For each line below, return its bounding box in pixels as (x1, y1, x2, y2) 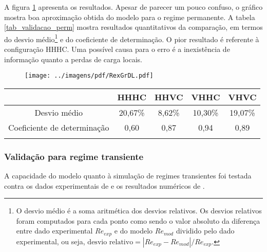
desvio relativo (87, 238, 133, 246)
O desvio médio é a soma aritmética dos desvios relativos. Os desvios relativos (16, 205, 262, 216)
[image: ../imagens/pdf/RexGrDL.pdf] (25, 72, 154, 80)
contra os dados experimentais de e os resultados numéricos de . (4, 180, 205, 191)
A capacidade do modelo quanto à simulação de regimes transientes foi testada (4, 170, 252, 181)
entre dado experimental (16, 225, 93, 236)
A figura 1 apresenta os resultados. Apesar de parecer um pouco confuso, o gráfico (4, 2, 263, 12)
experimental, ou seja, (16, 236, 85, 246)
